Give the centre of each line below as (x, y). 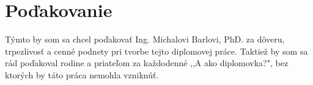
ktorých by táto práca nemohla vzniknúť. (82, 74)
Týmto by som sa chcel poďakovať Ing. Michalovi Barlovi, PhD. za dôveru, (145, 39)
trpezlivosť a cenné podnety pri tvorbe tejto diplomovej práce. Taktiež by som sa (156, 51)
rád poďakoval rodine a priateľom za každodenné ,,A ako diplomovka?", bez (147, 63)
